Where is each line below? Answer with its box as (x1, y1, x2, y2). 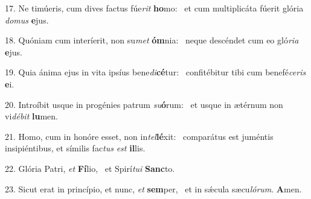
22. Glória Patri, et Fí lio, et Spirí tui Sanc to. (5, 162, 175, 174)
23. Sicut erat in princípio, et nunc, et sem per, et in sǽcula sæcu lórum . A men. (5, 182, 302, 195)
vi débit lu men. (5, 110, 58, 122)
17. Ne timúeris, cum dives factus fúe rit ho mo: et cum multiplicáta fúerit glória (5, 2, 304, 14)
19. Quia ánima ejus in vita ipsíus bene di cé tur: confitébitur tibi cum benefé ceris (5, 66, 306, 78)
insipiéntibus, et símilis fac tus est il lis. (5, 142, 146, 154)
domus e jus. (5, 13, 49, 26)
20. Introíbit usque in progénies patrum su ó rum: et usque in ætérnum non (5, 98, 283, 110)
